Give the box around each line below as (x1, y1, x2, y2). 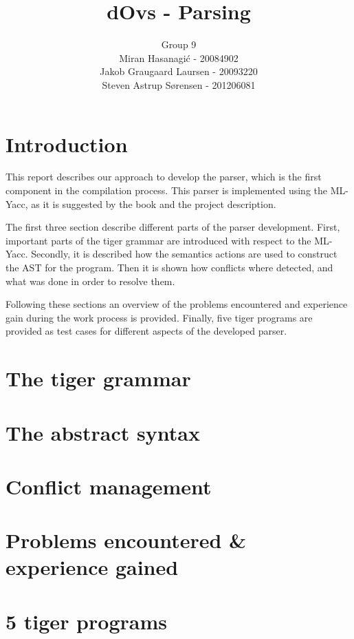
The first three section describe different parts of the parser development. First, (5, 220, 340, 234)
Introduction (5, 129, 128, 158)
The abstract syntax (5, 418, 200, 446)
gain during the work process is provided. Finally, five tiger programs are (5, 310, 313, 324)
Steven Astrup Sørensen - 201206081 (102, 77, 256, 92)
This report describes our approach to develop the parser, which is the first (5, 169, 322, 184)
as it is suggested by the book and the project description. (31, 196, 276, 211)
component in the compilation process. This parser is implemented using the (5, 183, 328, 198)
